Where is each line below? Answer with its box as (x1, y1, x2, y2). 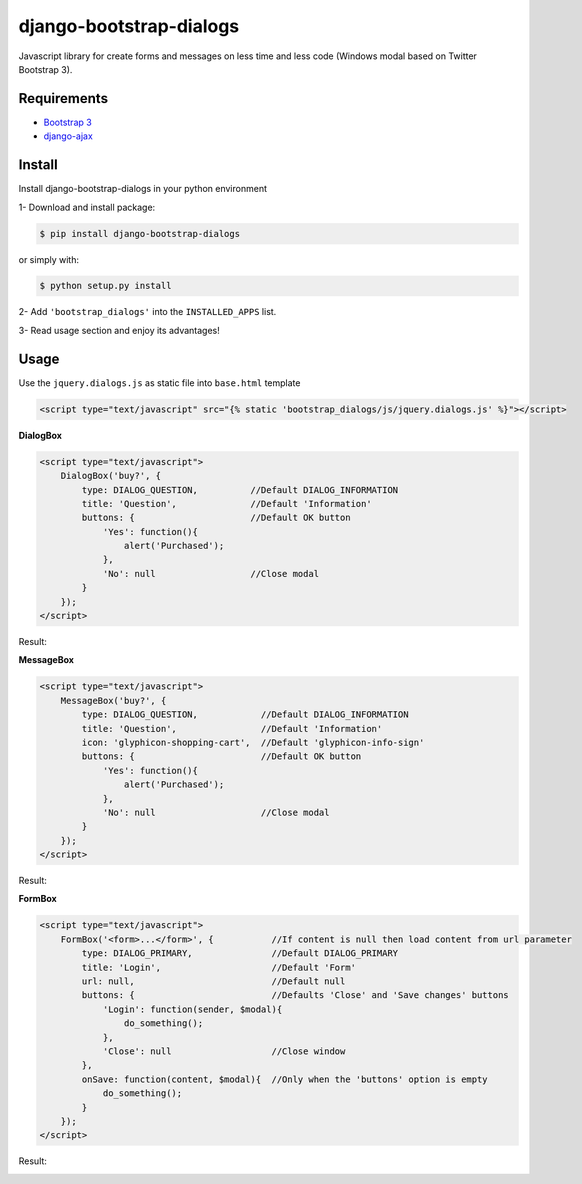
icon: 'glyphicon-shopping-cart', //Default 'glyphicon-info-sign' (81, 736, 425, 748)
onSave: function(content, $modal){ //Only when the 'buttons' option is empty (81, 1073, 489, 1085)
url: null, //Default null (81, 975, 346, 987)
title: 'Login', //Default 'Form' (81, 961, 357, 973)
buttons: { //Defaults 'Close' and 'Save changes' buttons (81, 990, 509, 1001)
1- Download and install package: (18, 201, 156, 213)
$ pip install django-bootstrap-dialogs (39, 228, 240, 239)
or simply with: (18, 253, 80, 265)
